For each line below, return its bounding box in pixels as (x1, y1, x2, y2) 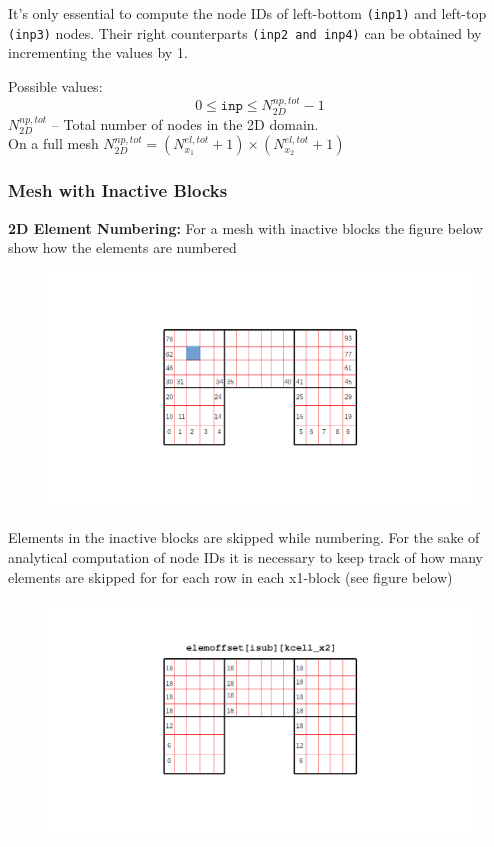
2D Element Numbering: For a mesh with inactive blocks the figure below (8, 217, 483, 238)
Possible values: (8, 75, 103, 96)
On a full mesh (8, 133, 99, 154)
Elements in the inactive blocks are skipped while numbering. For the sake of (8, 527, 480, 548)
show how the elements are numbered (8, 237, 237, 258)
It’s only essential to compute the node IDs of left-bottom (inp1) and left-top (8, 3, 487, 23)
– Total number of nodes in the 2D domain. (51, 113, 319, 134)
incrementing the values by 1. (8, 42, 188, 63)
